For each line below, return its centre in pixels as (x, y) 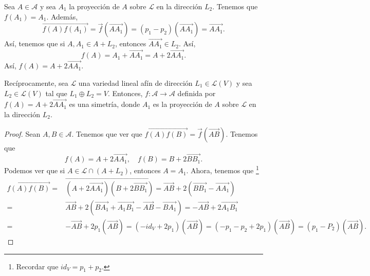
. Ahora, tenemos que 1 (223, 170)
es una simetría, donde (105, 104)
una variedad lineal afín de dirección (135, 83)
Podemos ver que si (35, 170)
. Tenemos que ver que (107, 133)
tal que (56, 93)
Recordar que (37, 266)
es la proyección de (182, 104)
